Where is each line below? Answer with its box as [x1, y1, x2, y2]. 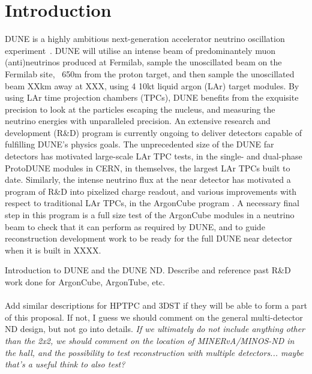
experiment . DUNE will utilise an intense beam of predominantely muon [5, 44, 275, 56]
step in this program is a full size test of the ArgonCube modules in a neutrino [5, 209, 295, 221]
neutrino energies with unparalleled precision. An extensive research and [5, 114, 271, 127]
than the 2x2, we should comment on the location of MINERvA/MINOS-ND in [5, 334, 295, 346]
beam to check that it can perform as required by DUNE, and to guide [5, 220, 265, 233]
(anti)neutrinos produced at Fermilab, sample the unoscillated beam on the [5, 56, 282, 68]
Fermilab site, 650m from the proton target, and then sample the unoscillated [5, 67, 295, 80]
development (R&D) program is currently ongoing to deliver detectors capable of [5, 126, 302, 138]
